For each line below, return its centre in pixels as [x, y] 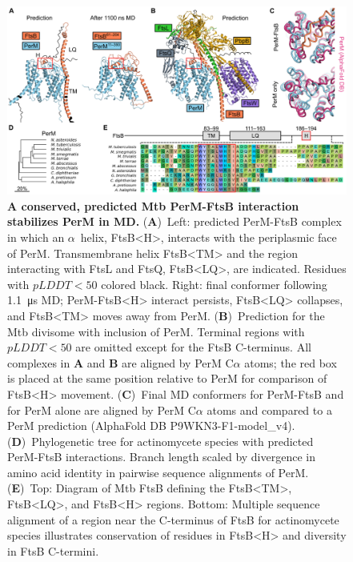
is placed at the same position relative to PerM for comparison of [167, 378]
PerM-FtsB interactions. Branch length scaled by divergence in [161, 457]
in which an [36, 237]
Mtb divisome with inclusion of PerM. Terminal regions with [156, 331]
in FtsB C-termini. [53, 550]
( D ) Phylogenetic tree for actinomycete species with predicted [160, 441]
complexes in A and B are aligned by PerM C [120, 362]
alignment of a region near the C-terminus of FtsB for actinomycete [173, 519]
